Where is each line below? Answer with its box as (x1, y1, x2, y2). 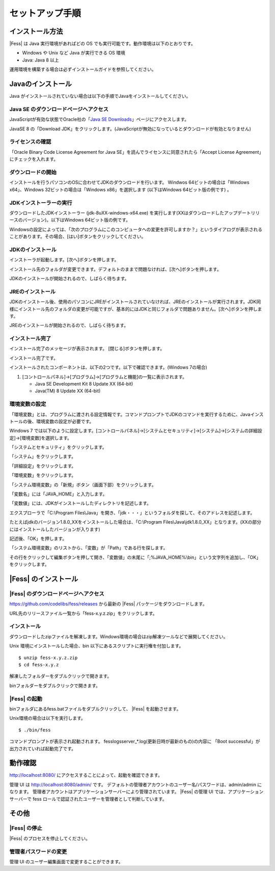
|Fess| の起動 (9, 695, 43, 702)
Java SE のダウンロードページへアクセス (9, 105, 109, 113)
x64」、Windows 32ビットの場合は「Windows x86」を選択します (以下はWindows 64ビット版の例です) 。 (9, 186, 232, 193)
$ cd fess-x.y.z (18, 662, 59, 668)
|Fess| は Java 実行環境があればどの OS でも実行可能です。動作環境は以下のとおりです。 (9, 41, 196, 47)
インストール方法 (9, 27, 63, 36)
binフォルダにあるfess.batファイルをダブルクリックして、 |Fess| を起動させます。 (9, 705, 181, 712)
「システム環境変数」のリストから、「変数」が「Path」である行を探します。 (9, 545, 168, 551)
